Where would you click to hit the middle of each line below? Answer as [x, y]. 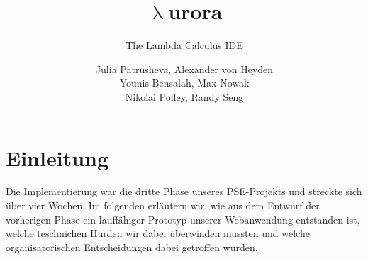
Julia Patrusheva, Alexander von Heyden [184, 68]
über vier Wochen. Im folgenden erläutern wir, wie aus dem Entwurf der [163, 205]
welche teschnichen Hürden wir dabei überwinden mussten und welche [158, 233]
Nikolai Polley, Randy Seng [184, 96]
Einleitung [57, 157]
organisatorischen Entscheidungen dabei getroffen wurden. [132, 247]
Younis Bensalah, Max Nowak [184, 83]
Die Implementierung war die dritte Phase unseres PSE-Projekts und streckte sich [184, 191]
